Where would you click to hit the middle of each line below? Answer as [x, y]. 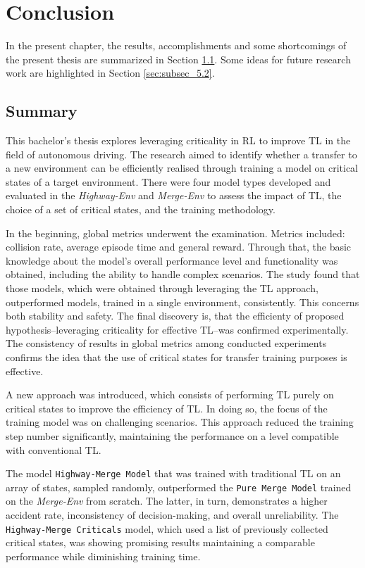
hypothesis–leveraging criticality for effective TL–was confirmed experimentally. [177, 329]
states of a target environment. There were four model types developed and [168, 181]
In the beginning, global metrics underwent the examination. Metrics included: [175, 233]
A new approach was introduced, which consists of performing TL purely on [170, 395]
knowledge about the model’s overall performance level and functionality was [172, 260]
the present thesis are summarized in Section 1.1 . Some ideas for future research [178, 59]
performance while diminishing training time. [103, 556]
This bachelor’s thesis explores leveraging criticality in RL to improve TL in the [178, 140]
